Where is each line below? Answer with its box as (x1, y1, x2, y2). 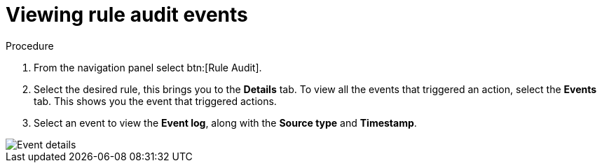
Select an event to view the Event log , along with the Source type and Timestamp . (34, 116, 417, 129)
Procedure (6, 39, 54, 52)
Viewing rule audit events (6, 3, 248, 27)
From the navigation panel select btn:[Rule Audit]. (34, 61, 262, 73)
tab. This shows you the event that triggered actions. (34, 94, 277, 107)
